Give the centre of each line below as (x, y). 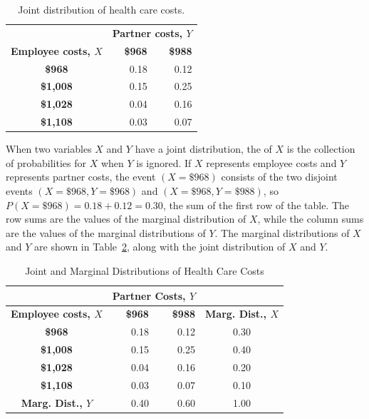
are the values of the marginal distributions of (106, 232)
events (19, 190)
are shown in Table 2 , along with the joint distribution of (160, 247)
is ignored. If (164, 162)
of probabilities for (46, 162)
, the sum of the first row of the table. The (256, 205)
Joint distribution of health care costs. (102, 9)
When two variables (49, 149)
